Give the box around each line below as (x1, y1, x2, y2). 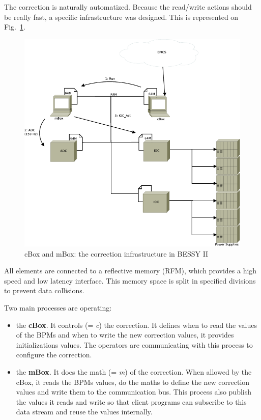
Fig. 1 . (4, 21, 25, 32)
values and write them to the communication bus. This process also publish (16, 386, 252, 397)
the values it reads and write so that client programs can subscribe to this (16, 396, 247, 407)
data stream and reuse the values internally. (16, 406, 153, 417)
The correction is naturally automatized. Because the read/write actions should (4, 2, 252, 12)
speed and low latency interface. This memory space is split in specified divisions (4, 275, 256, 286)
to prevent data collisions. (4, 285, 84, 296)
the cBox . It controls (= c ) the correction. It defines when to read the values (16, 319, 257, 330)
